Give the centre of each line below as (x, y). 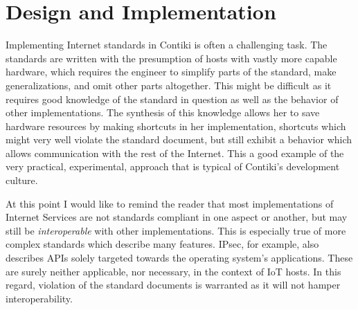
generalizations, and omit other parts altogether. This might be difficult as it (169, 85)
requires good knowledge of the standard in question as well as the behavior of (172, 99)
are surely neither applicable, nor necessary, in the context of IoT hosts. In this (173, 271)
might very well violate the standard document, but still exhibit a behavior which (179, 139)
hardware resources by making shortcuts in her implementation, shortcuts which (176, 126)
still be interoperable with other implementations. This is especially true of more (176, 230)
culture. (22, 180)
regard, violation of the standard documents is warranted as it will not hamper (173, 285)
